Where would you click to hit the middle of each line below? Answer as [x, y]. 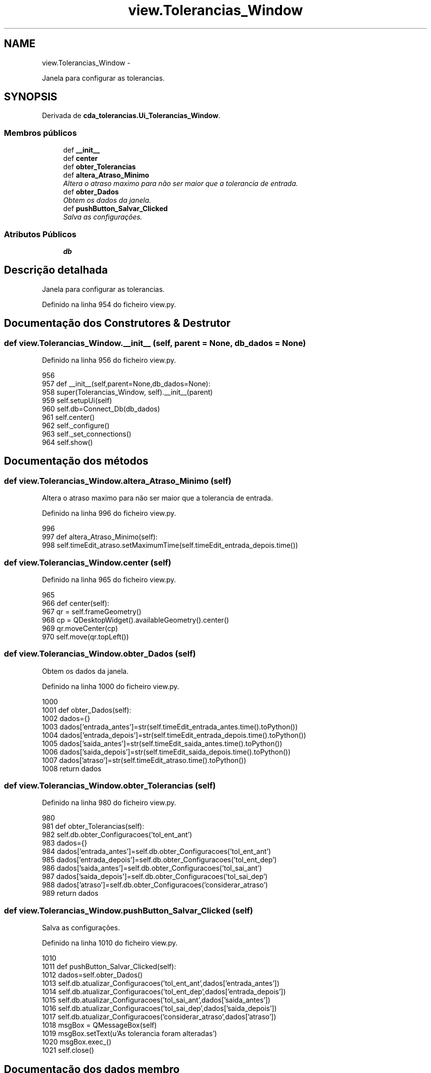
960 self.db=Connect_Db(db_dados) [101, 409]
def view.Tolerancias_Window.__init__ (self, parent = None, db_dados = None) [155, 343]
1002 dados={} [66, 718]
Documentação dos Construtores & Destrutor [117, 323]
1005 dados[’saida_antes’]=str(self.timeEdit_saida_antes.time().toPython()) [162, 743]
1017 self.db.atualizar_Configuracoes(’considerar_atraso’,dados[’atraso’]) [159, 1017]
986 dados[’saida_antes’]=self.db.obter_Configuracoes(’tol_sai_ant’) [152, 868]
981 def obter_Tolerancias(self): [93, 826]
